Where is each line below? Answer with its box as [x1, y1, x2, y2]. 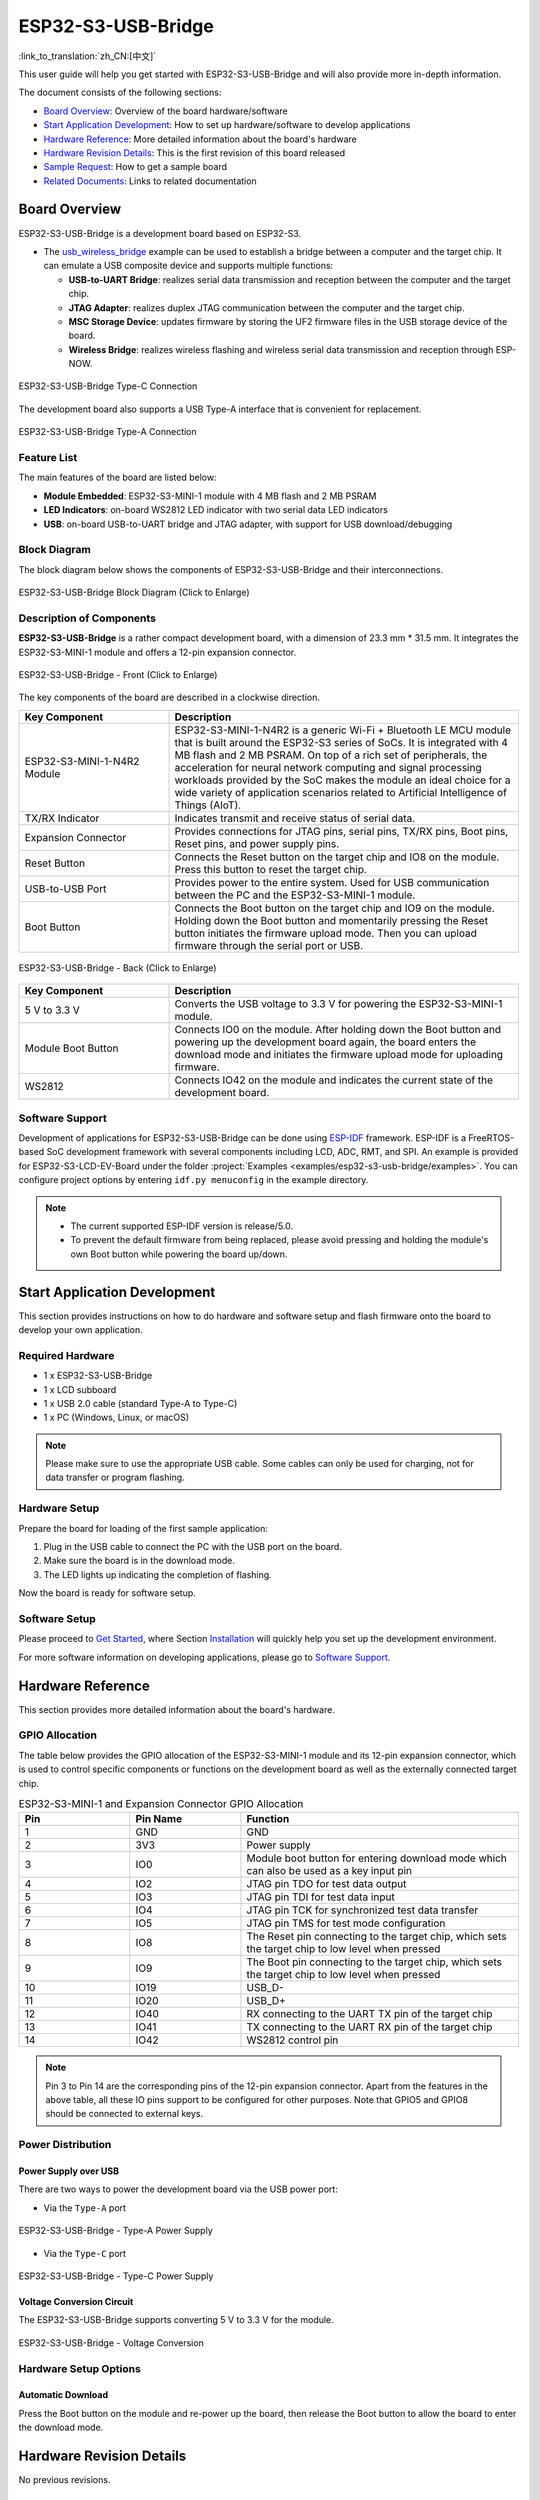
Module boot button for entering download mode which [246, 1851, 507, 1865]
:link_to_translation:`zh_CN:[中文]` [18, 50, 157, 62]
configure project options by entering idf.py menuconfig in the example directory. [18, 1174, 369, 1186]
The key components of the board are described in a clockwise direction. [18, 691, 320, 704]
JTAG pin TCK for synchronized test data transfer [246, 1903, 479, 1917]
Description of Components [18, 611, 157, 625]
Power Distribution [18, 2138, 112, 2152]
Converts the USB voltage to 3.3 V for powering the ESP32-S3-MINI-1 [174, 997, 503, 1011]
